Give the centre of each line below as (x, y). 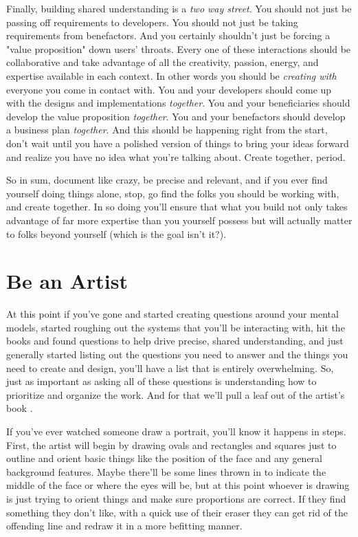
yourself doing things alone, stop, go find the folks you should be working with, (173, 193)
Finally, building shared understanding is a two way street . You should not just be (179, 8)
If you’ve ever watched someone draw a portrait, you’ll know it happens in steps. (176, 431)
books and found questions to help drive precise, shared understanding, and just (175, 341)
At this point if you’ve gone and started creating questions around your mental (172, 314)
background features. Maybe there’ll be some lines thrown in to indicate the (166, 471)
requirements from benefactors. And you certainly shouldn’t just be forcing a (168, 35)
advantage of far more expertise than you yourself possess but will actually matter (179, 220)
